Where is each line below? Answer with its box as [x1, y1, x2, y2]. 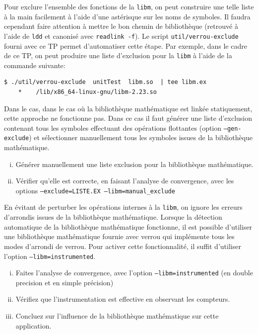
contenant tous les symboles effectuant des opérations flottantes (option [4, 122, 222, 133]
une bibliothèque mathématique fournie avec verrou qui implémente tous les [4, 231, 235, 242]
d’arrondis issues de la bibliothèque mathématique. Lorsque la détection [4, 212, 222, 222]
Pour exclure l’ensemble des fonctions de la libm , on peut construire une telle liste [4, 1, 254, 11]
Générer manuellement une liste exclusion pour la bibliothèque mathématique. [15, 159, 254, 169]
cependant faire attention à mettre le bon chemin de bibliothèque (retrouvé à [4, 21, 238, 31]
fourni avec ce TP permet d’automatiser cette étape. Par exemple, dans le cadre [4, 40, 247, 51]
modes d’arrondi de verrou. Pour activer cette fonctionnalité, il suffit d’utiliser [4, 241, 241, 251]
